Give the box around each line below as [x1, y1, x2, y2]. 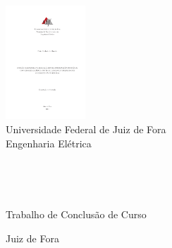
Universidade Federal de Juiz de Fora [6, 122, 166, 136]
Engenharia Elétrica [6, 135, 92, 150]
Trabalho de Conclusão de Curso [6, 207, 147, 222]
